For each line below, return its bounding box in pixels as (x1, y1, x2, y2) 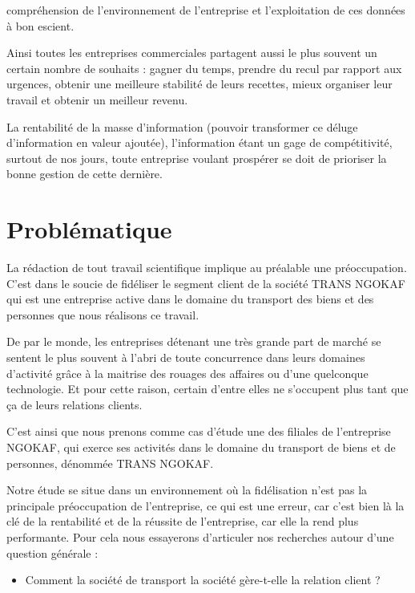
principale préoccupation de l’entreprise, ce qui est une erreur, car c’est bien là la (6, 497, 405, 514)
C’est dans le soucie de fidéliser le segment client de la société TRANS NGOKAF (6, 274, 405, 291)
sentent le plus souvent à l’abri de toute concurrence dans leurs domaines (6, 349, 365, 366)
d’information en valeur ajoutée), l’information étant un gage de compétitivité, (6, 134, 393, 151)
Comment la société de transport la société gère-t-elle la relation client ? (25, 571, 381, 588)
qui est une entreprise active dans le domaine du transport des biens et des (6, 290, 374, 307)
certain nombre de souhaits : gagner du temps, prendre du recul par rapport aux (6, 59, 402, 76)
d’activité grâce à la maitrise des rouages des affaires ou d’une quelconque (6, 364, 369, 381)
